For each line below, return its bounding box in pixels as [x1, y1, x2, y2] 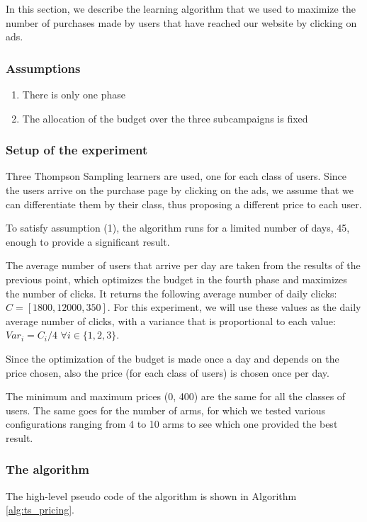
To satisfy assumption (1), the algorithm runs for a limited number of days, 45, [6, 220, 350, 235]
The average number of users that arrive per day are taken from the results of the [6, 258, 361, 273]
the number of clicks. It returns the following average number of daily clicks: [6, 285, 337, 300]
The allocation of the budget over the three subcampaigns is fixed [22, 110, 308, 125]
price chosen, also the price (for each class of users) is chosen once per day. [6, 365, 329, 380]
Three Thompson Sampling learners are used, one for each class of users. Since [6, 169, 347, 183]
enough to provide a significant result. [6, 234, 170, 249]
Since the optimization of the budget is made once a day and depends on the [6, 351, 339, 365]
